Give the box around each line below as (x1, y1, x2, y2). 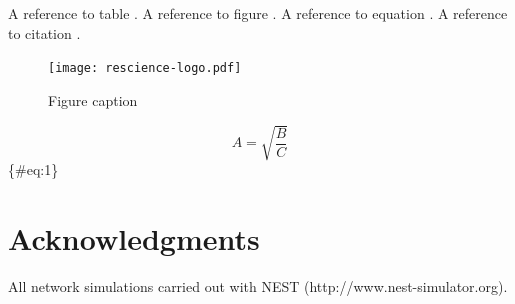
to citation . (8, 22, 81, 43)
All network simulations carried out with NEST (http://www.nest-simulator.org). (8, 275, 508, 296)
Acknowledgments (8, 217, 260, 258)
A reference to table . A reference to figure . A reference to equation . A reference (8, 3, 508, 23)
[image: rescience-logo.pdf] (48, 61, 242, 76)
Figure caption (48, 89, 138, 110)
